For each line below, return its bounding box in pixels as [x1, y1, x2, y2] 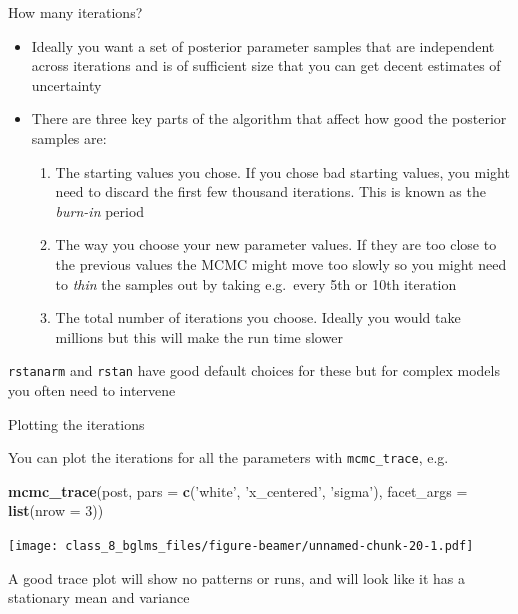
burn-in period [55, 200, 145, 221]
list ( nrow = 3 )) [8, 500, 104, 521]
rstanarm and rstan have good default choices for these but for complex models [8, 360, 500, 381]
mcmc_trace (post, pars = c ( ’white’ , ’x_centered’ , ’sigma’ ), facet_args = [8, 480, 468, 501]
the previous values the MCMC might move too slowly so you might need [55, 253, 507, 274]
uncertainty [31, 74, 102, 95]
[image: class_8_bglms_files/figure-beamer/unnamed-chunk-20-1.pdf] [8, 539, 474, 553]
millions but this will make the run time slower [55, 326, 343, 347]
